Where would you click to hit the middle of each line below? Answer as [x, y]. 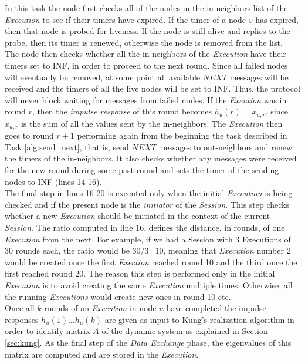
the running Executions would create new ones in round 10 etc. [118, 296]
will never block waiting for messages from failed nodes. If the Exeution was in [146, 100]
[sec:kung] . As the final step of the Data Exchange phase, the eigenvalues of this [148, 342]
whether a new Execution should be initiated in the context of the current [138, 216]
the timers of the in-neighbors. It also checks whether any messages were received [151, 158]
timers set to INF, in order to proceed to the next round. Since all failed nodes [146, 65]
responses [22, 319]
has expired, [277, 19]
